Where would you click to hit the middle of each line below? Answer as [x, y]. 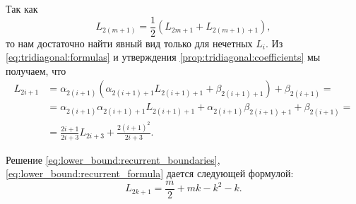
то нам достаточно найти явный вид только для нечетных [129, 43]
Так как [22, 8]
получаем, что [36, 70]
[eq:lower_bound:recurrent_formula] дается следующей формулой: [150, 173]
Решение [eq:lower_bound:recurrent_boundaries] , [113, 159]
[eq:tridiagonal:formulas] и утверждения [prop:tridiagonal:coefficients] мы [163, 57]
